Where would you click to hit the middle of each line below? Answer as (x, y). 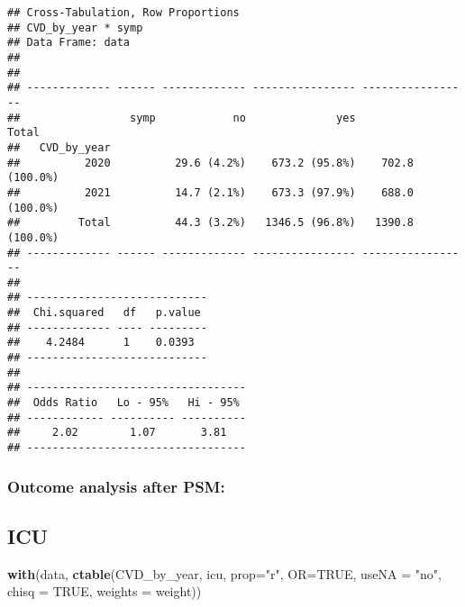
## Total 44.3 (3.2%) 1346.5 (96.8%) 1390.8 (211, 223)
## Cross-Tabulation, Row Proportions (123, 13)
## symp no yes (182, 118)
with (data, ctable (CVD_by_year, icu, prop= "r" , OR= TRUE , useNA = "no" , (224, 573)
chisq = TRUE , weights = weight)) (105, 591)
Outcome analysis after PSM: (116, 486)
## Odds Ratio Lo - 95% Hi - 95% (123, 403)
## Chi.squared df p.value (104, 313)
